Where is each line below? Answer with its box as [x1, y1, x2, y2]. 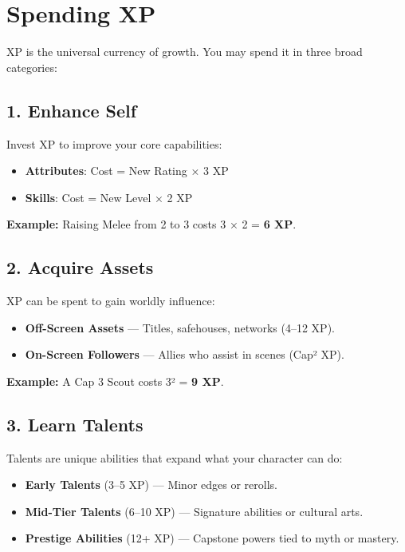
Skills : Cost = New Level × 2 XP [25, 189, 193, 205]
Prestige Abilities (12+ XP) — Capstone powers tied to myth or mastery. [25, 530, 399, 546]
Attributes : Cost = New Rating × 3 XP [25, 162, 229, 179]
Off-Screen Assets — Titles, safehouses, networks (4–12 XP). [25, 319, 335, 336]
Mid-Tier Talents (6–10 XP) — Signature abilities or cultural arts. [25, 502, 364, 519]
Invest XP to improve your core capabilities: [6, 135, 222, 152]
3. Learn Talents [6, 411, 144, 436]
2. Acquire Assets [6, 255, 154, 280]
